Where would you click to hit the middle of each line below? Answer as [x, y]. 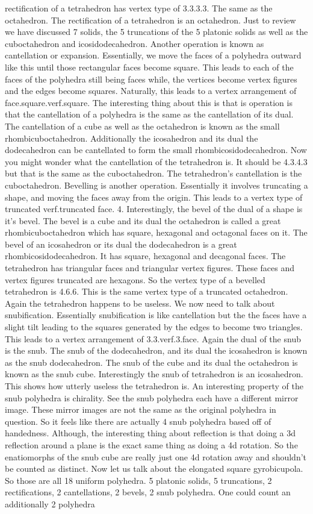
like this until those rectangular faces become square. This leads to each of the [149, 67]
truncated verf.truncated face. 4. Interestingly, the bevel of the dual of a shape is [154, 209]
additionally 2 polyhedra [50, 503]
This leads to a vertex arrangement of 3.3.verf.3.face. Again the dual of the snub [153, 338]
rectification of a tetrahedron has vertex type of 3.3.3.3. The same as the [139, 8]
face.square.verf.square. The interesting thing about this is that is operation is [149, 102]
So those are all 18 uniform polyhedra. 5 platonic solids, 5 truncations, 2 [138, 480]
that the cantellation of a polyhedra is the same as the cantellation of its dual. [149, 114]
